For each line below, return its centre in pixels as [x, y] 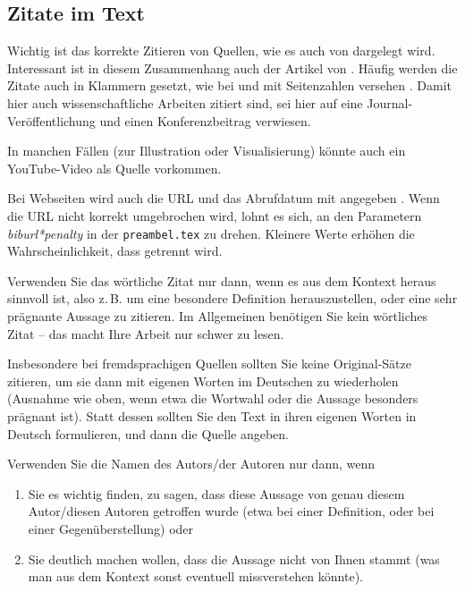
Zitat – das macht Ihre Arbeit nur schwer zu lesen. [146, 333]
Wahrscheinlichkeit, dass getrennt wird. [115, 251]
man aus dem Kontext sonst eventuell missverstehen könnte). [195, 576]
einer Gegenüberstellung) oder [111, 528]
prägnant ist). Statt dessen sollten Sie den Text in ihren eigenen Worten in [212, 415]
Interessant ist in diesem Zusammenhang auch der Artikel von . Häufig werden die [232, 68]
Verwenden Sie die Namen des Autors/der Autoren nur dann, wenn [191, 464]
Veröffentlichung [51, 120]
